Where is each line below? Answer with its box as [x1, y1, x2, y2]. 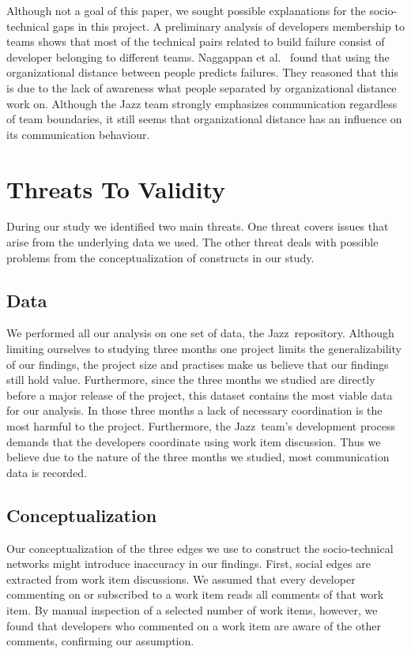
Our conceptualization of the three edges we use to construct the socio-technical [6, 539, 394, 556]
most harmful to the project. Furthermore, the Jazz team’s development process [6, 418, 396, 434]
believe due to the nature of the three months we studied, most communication [6, 449, 390, 465]
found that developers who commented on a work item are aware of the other [6, 617, 381, 633]
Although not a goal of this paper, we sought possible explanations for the [6, 2, 366, 18]
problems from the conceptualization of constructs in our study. [6, 249, 315, 265]
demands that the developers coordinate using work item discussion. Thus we [6, 433, 381, 449]
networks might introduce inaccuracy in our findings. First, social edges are [6, 555, 371, 572]
